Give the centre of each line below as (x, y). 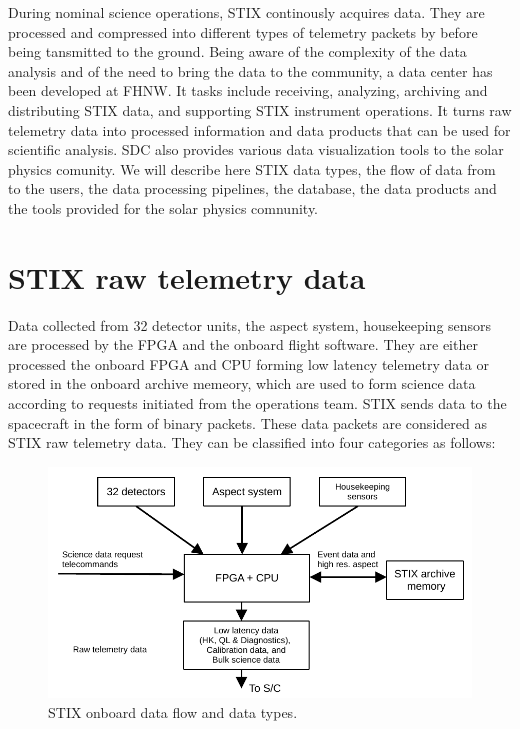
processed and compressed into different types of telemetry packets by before (243, 31)
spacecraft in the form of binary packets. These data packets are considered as (247, 422)
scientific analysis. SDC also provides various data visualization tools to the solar (256, 149)
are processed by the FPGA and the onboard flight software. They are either (243, 344)
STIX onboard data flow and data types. (173, 711)
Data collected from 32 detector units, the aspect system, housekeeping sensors (250, 324)
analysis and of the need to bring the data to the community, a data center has (250, 70)
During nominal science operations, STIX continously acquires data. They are (246, 12)
